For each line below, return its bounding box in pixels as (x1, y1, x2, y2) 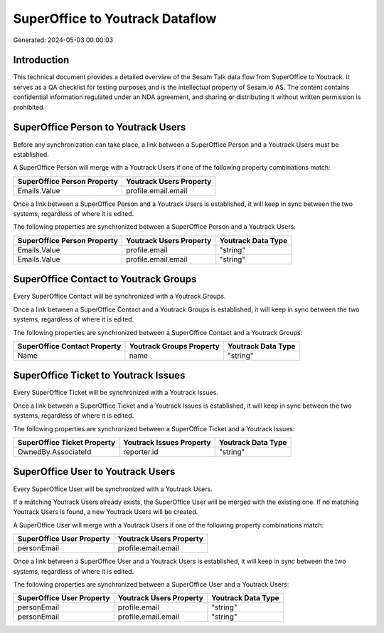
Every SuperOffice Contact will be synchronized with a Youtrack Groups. (13, 292, 227, 301)
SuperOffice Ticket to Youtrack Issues (13, 369, 186, 381)
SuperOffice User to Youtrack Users (13, 465, 176, 478)
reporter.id (123, 447, 159, 457)
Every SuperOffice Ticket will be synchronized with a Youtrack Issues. (13, 388, 218, 397)
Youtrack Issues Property (123, 438, 211, 448)
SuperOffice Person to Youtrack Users (13, 121, 186, 133)
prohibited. (13, 103, 46, 111)
